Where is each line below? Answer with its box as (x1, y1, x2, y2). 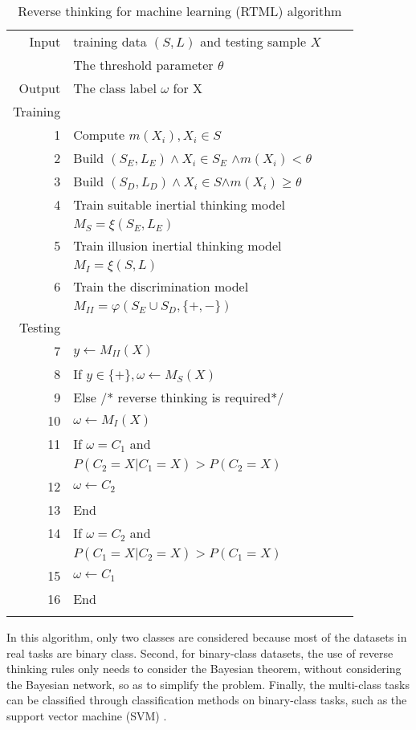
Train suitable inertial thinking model (73, 195, 285, 214)
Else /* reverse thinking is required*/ (73, 388, 284, 406)
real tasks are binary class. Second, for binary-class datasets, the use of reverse (6, 644, 394, 661)
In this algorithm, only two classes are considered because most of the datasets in (6, 629, 407, 645)
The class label (73, 79, 157, 97)
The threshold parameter (73, 55, 214, 74)
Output (18, 79, 61, 97)
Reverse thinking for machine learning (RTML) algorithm (18, 2, 342, 20)
